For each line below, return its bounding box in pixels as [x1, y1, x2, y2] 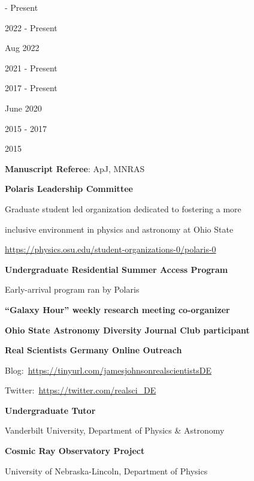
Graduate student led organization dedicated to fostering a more [5, 202, 241, 215]
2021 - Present [5, 61, 58, 74]
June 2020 [5, 101, 42, 114]
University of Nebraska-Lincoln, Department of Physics [5, 464, 208, 477]
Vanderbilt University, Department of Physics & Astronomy [5, 424, 225, 437]
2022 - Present [5, 21, 58, 34]
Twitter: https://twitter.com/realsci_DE [5, 384, 156, 396]
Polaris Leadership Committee [5, 182, 133, 195]
